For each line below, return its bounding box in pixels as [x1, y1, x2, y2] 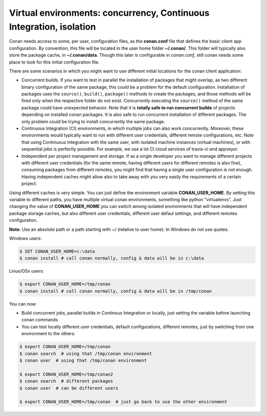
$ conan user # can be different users [19, 385, 118, 391]
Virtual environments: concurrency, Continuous [9, 7, 209, 18]
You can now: [9, 301, 37, 307]
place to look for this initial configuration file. [9, 59, 100, 65]
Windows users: [9, 235, 42, 241]
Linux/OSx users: [9, 268, 44, 274]
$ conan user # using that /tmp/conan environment [19, 357, 147, 363]
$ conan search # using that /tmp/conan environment [19, 350, 152, 356]
